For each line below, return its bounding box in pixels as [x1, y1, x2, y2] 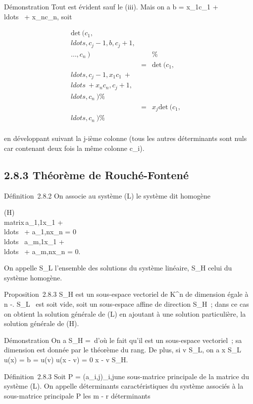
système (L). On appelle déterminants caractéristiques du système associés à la [4, 381, 244, 391]
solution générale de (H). [4, 318, 79, 329]
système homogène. [4, 272, 62, 282]
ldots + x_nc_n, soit [4, 11, 72, 21]
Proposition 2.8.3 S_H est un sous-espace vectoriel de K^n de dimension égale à [4, 289, 249, 299]
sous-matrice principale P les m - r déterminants [4, 390, 151, 401]
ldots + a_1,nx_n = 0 [4, 226, 76, 237]
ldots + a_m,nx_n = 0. [4, 246, 81, 256]
